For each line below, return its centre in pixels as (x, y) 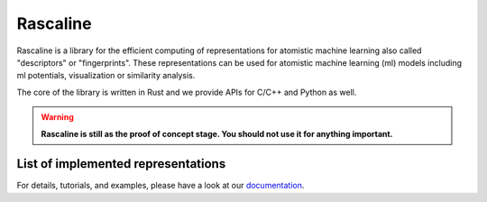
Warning (57, 117)
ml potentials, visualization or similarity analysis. (106, 76)
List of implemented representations (121, 164)
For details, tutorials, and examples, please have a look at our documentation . (161, 186)
